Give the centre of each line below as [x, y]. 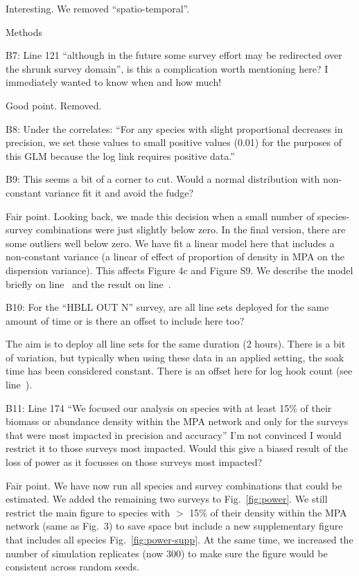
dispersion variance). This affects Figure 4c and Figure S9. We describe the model [179, 270]
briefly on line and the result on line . [88, 283]
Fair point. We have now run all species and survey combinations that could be [174, 485]
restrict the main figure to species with [88, 512]
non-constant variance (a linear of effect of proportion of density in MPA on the [175, 256]
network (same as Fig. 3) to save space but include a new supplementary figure [174, 526]
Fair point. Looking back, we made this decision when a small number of [160, 216]
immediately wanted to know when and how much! [114, 82]
